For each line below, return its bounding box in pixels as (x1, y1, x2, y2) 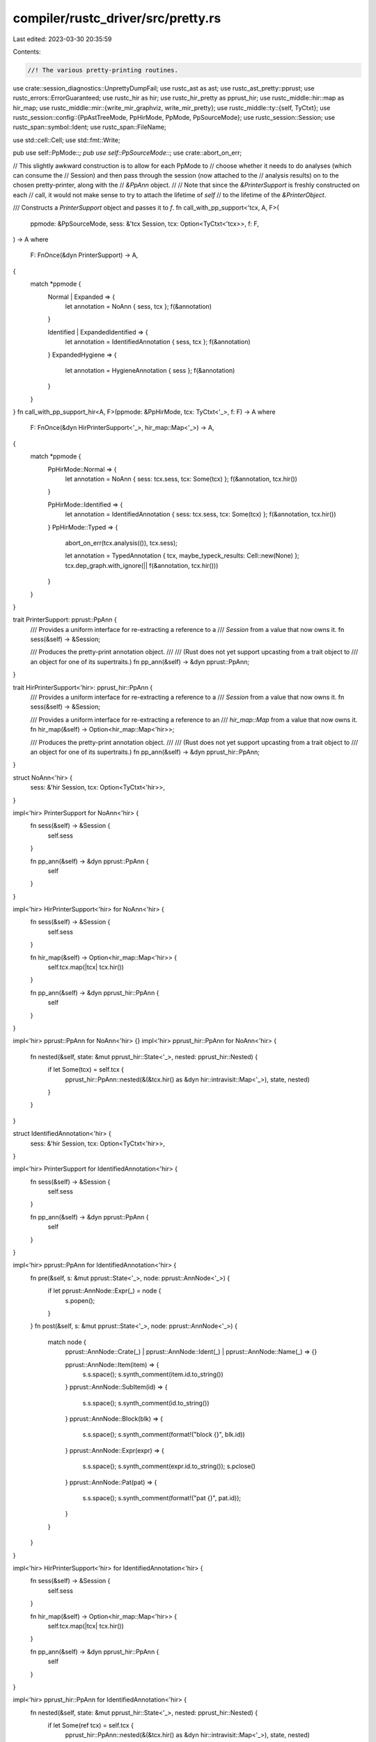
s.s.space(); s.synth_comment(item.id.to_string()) (82, 1370, 224, 1378)
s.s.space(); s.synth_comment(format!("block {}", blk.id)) (82, 1431, 245, 1439)
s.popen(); (65, 1296, 95, 1304)
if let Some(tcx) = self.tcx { (47, 1065, 125, 1074)
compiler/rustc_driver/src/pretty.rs (13, 10, 221, 26)
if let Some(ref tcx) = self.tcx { (47, 1721, 134, 1729)
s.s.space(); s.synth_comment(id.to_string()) (82, 1398, 210, 1407)
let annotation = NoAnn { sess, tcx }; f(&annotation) (65, 302, 212, 310)
